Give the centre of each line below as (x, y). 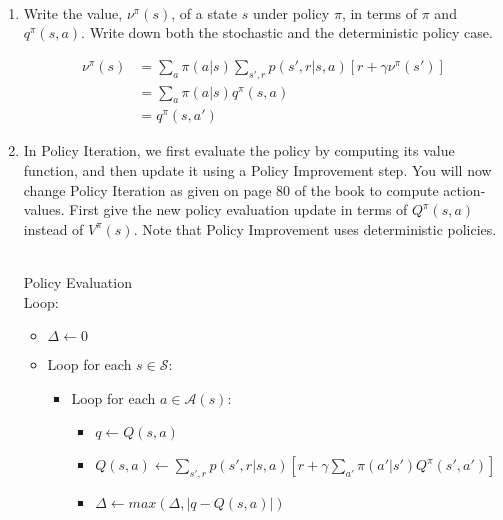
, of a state (204, 12)
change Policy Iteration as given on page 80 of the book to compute (231, 189)
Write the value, (73, 12)
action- (464, 189)
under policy (291, 12)
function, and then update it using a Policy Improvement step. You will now (257, 170)
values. (44, 209)
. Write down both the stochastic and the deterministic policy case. (287, 32)
